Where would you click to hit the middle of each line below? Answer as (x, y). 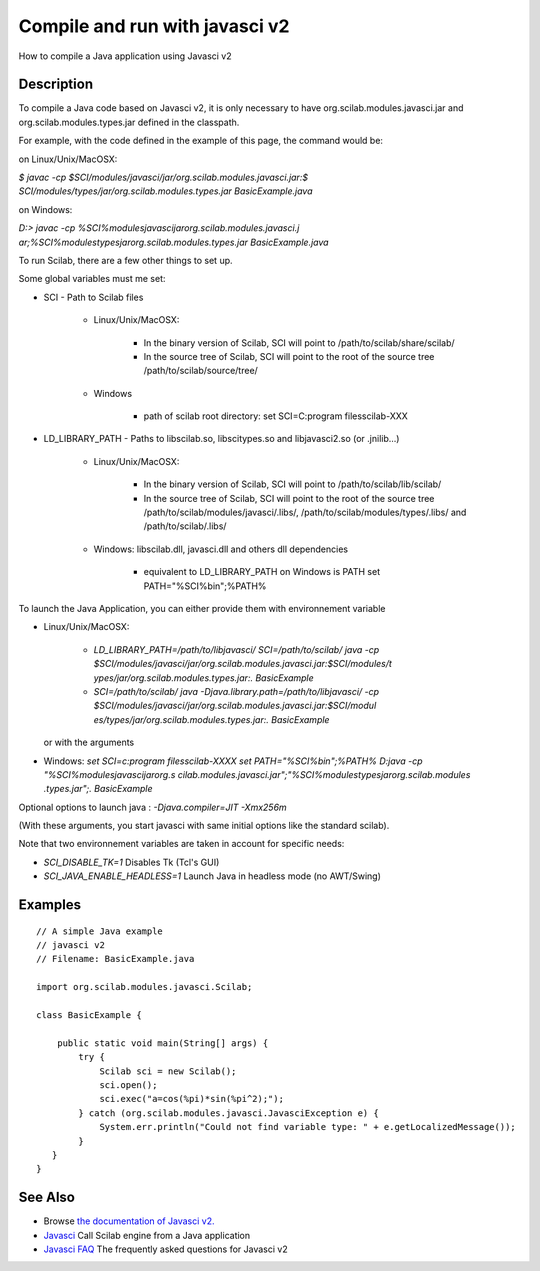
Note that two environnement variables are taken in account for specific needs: (181, 844)
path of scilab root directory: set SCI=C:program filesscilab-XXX (276, 416)
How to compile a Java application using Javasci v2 (125, 56)
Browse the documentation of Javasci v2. (129, 1221)
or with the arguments (89, 742)
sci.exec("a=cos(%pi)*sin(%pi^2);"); (192, 1099)
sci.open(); (128, 1084)
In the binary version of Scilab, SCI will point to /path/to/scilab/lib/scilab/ (292, 484)
